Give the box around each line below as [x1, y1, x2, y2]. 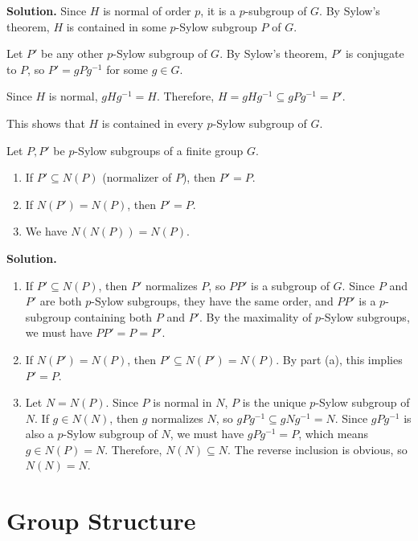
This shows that [6, 114, 85, 131]
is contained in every [101, 114, 203, 131]
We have [25, 223, 68, 240]
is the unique [242, 394, 306, 411]
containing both [74, 308, 153, 325]
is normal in [153, 394, 212, 411]
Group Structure [6, 504, 196, 537]
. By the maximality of [199, 308, 312, 325]
